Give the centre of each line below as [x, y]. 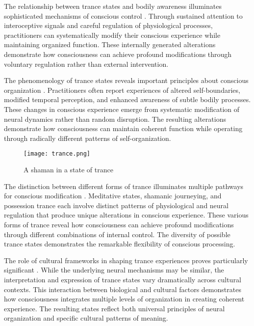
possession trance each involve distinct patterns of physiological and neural [116, 205]
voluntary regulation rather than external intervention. [86, 64]
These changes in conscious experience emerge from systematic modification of [122, 109]
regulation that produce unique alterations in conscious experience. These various [126, 215]
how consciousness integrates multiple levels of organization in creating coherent [124, 299]
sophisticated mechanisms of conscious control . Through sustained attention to [123, 15]
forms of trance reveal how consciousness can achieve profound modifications [119, 224]
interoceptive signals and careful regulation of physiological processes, [108, 25]
